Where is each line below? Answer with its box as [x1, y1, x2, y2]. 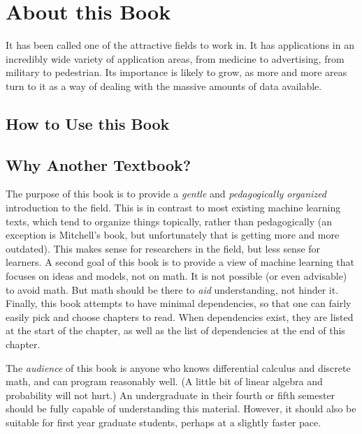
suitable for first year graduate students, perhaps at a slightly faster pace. [6, 414, 321, 429]
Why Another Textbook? [6, 154, 191, 175]
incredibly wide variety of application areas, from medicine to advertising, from [6, 51, 345, 66]
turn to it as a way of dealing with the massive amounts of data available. [6, 78, 322, 93]
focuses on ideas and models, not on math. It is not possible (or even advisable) [6, 269, 347, 283]
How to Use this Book [6, 112, 170, 134]
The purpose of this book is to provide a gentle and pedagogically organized [6, 186, 327, 201]
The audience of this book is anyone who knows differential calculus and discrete [6, 360, 351, 375]
